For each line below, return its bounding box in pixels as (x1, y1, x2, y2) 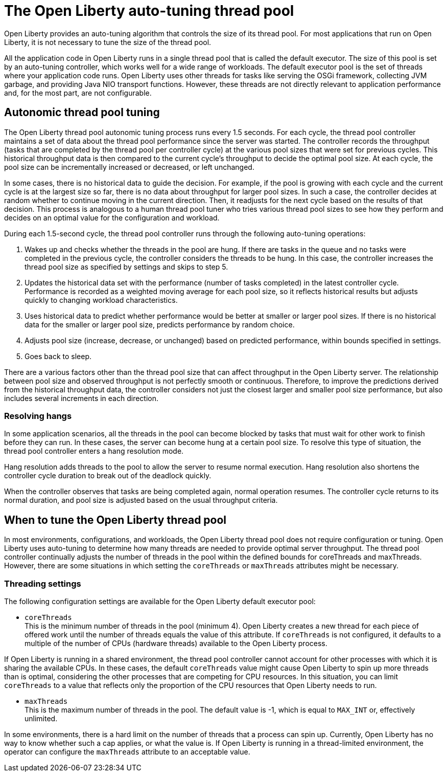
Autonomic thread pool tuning (4, 106, 160, 119)
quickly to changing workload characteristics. (25, 295, 178, 304)
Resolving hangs (4, 410, 72, 421)
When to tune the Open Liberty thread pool (4, 513, 227, 526)
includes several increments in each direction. (4, 393, 159, 403)
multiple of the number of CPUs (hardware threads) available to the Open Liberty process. (25, 638, 327, 648)
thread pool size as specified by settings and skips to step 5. (25, 262, 228, 271)
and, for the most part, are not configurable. (4, 88, 152, 97)
